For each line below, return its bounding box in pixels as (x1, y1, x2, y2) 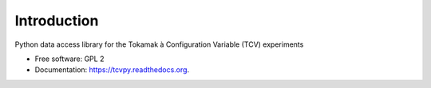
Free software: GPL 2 (34, 54, 105, 63)
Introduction (14, 12, 99, 29)
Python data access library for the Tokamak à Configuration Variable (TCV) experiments (14, 40, 304, 49)
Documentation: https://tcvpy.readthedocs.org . (34, 65, 190, 75)
